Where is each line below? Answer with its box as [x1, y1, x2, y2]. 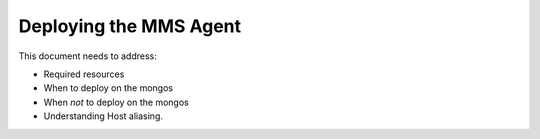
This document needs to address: [18, 50, 157, 62]
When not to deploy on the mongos [43, 96, 189, 108]
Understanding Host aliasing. [43, 110, 164, 122]
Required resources [43, 68, 125, 80]
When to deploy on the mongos [43, 82, 174, 94]
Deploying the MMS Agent [18, 15, 242, 37]
